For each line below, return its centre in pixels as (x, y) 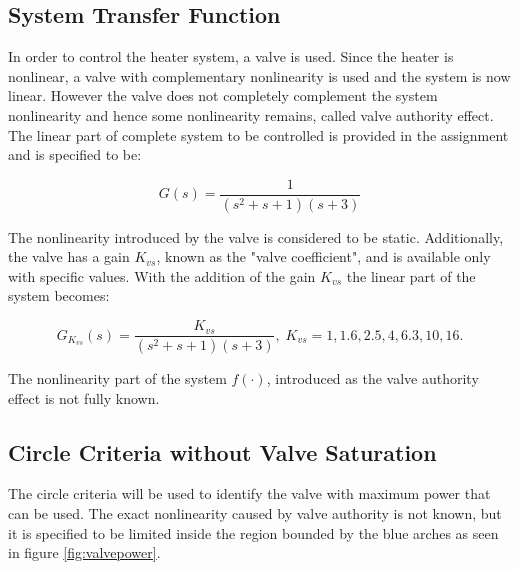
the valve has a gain (69, 256)
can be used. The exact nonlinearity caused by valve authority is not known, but (255, 512)
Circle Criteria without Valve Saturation (222, 451)
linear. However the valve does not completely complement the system (223, 95)
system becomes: (59, 295)
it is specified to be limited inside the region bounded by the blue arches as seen (253, 532)
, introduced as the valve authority (372, 377)
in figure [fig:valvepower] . (84, 552)
